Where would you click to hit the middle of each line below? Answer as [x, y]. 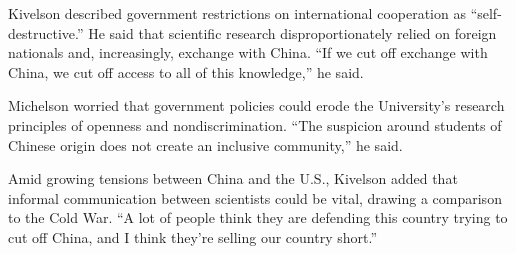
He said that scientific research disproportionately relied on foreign [292, 32]
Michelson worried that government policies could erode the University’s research [256, 105]
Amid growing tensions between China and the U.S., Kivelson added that [233, 178]
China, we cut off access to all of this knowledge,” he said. [186, 71]
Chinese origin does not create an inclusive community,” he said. [205, 144]
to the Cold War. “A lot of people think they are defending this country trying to [258, 217]
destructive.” [46, 32]
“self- [486, 13]
